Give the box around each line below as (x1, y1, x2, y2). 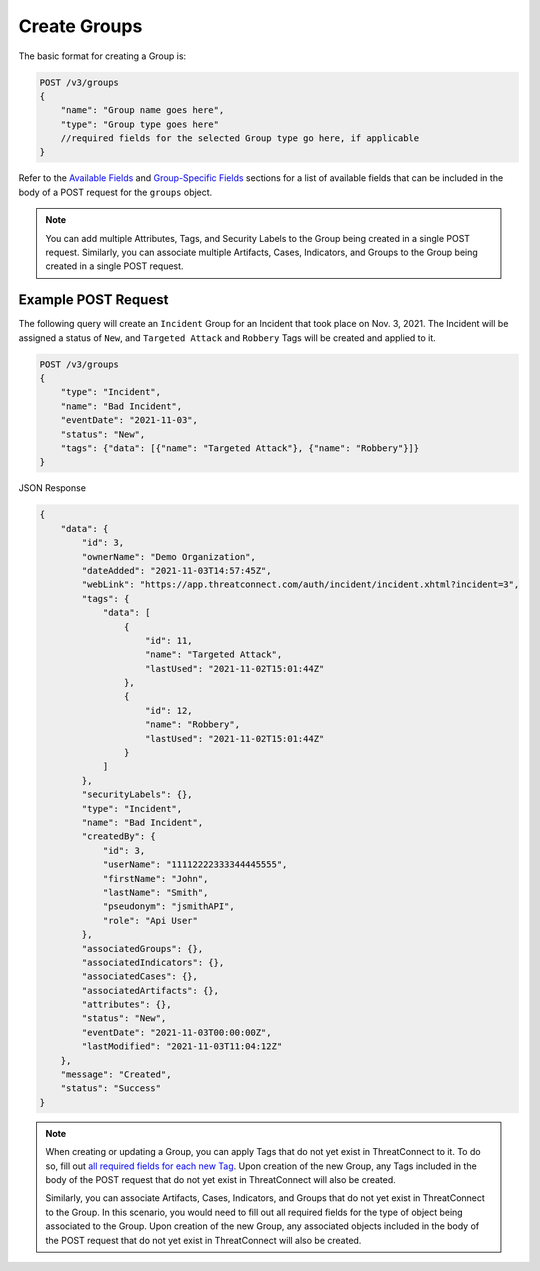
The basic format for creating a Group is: (18, 50, 187, 62)
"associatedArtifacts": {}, (81, 985, 220, 996)
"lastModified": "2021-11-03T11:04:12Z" (81, 1041, 283, 1052)
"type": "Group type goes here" (60, 118, 220, 130)
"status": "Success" (60, 1083, 162, 1094)
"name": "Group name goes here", (60, 105, 225, 116)
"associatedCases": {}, (81, 971, 199, 982)
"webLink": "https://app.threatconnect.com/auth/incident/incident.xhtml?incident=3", (81, 579, 520, 590)
